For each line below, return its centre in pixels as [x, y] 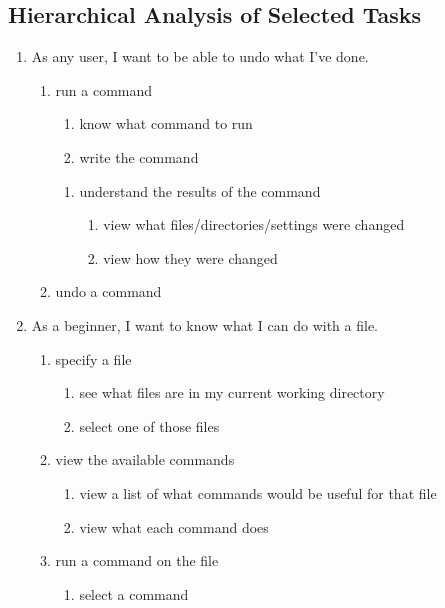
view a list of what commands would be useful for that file [258, 492]
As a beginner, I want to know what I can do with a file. [205, 324]
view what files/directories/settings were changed [254, 224]
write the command [139, 156]
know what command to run [166, 123]
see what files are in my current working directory [232, 392]
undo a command [108, 291]
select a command [134, 593]
